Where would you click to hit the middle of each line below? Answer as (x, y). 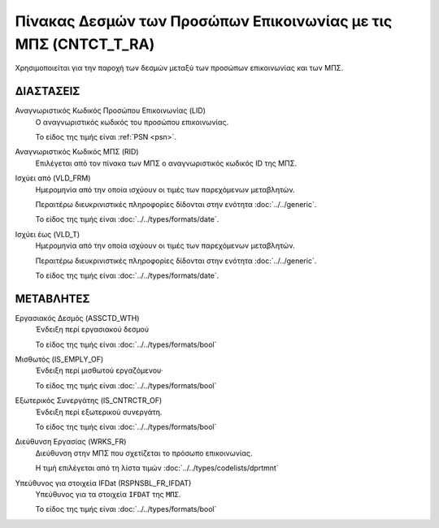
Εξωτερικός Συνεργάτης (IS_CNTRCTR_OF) (89, 400)
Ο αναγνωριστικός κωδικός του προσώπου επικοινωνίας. (132, 122)
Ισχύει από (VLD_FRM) (53, 178)
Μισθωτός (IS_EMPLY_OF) (59, 359)
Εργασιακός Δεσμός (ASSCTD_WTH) (77, 318)
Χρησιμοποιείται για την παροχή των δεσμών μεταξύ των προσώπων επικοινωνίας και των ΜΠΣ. (179, 68)
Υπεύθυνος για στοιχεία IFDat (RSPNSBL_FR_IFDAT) (103, 483)
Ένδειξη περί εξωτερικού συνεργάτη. (99, 412)
